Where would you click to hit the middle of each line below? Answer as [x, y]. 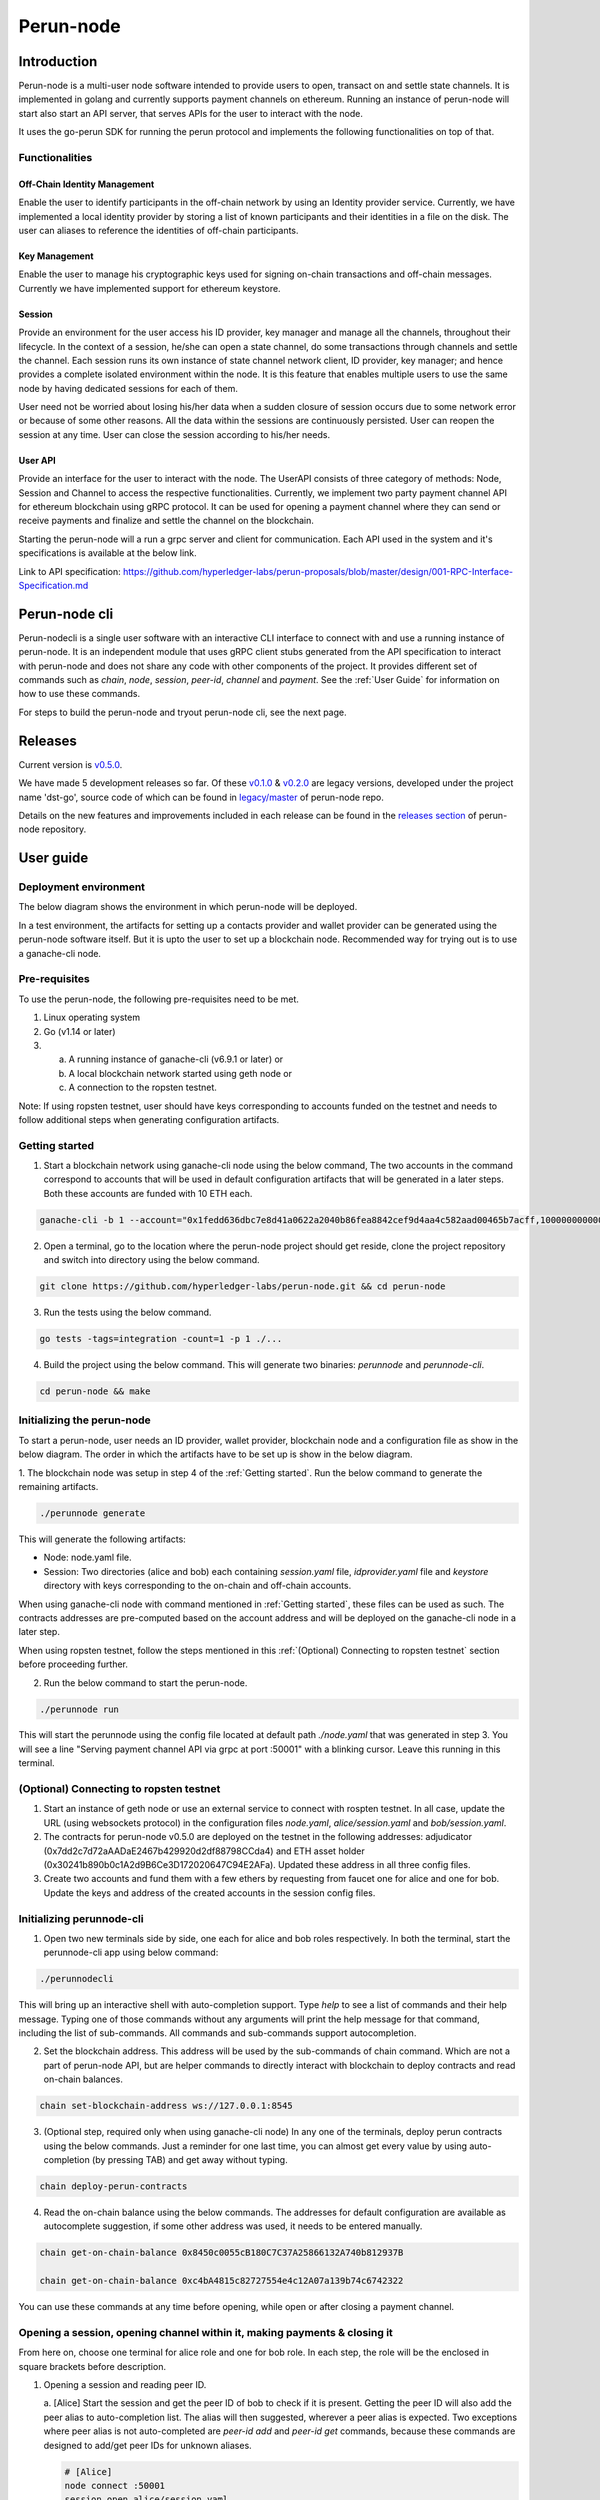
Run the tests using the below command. [127, 1312]
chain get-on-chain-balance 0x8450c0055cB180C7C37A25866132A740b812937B [221, 2253]
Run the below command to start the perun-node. [145, 1682]
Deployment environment [81, 887]
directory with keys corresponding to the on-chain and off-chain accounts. [197, 1586]
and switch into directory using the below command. [151, 1260]
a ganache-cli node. [60, 953]
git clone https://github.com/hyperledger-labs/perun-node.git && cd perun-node [242, 1286]
